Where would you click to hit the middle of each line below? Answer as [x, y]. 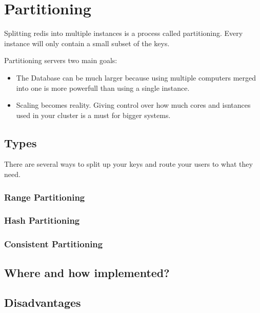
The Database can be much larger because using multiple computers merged [136, 77]
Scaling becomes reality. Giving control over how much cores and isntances [133, 105]
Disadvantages [43, 302]
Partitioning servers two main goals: [61, 60]
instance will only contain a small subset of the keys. [87, 43]
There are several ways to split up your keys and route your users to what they [128, 164]
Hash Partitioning [42, 220]
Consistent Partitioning [54, 244]
